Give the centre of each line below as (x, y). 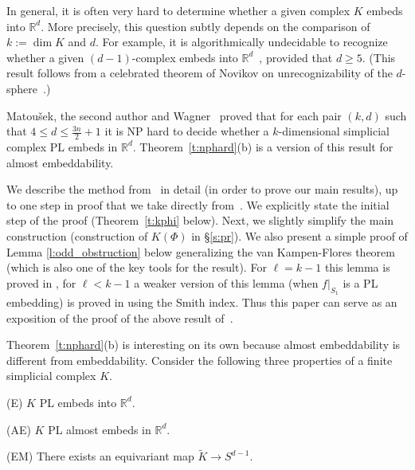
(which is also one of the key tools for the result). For (137, 267)
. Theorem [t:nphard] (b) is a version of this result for (263, 146)
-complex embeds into (185, 57)
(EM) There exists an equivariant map (100, 456)
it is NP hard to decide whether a (187, 131)
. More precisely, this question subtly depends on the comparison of (206, 26)
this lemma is (357, 267)
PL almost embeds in (100, 429)
